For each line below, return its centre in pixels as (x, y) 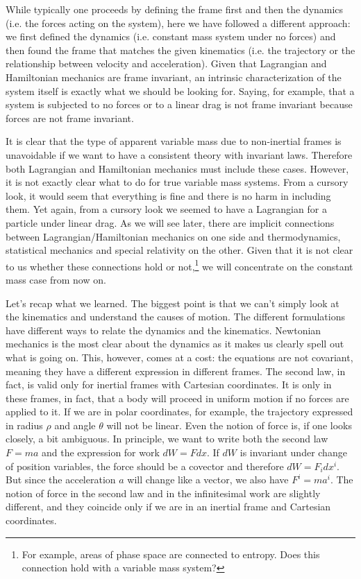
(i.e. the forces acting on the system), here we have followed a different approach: (178, 23)
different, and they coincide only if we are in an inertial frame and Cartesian (168, 507)
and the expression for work (101, 452)
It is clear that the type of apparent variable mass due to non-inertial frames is (174, 141)
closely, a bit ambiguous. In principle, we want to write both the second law (167, 439)
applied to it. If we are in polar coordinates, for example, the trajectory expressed (179, 412)
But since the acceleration (61, 479)
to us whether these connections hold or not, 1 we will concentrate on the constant (179, 265)
